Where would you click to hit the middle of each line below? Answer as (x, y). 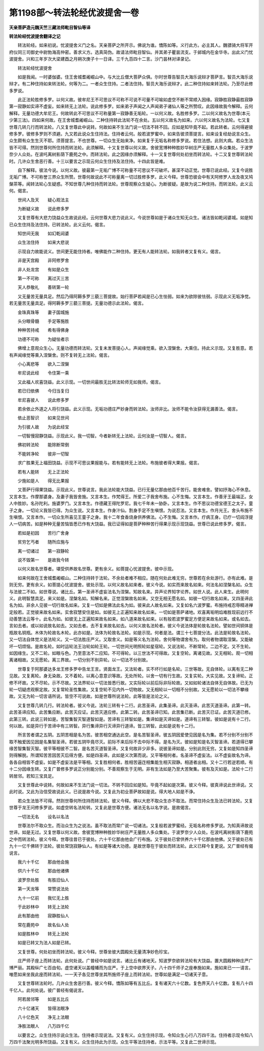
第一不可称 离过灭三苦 (43, 278)
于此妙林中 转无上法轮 (43, 907)
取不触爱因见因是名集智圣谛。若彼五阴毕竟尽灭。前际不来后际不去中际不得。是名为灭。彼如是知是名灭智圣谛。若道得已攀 (131, 741)
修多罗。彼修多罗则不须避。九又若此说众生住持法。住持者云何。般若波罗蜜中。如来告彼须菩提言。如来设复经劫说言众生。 (131, 134)
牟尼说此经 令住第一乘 (43, 373)
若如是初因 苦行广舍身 (43, 533)
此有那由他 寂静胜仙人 (43, 916)
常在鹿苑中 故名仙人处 (43, 925)
